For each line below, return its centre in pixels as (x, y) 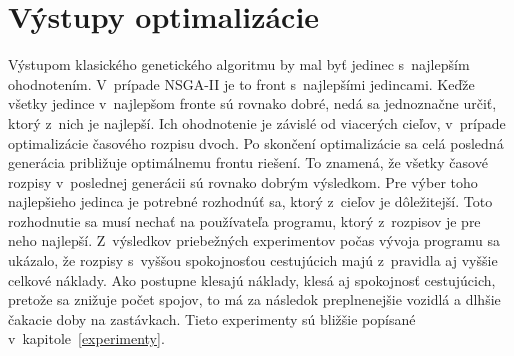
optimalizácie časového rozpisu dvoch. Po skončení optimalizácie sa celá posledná (256, 142)
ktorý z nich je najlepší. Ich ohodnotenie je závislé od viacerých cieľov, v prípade (257, 122)
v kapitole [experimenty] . (86, 338)
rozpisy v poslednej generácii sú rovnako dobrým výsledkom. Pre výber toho (243, 181)
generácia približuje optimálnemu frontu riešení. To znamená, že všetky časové (248, 162)
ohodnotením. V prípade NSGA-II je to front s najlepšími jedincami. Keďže (241, 83)
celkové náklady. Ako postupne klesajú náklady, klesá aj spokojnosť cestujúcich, (252, 279)
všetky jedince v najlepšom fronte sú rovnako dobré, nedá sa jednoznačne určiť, (252, 103)
